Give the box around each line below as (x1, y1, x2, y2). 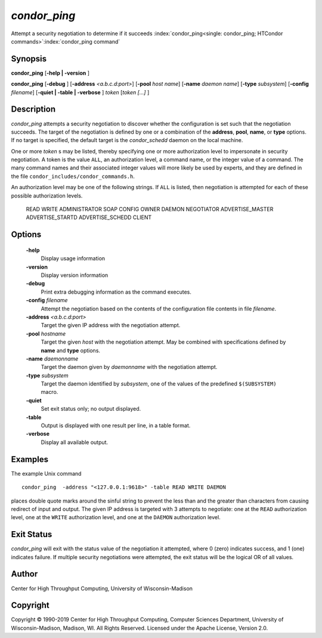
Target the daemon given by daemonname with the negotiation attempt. (41, 363, 218, 371)
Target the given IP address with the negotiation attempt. (41, 322, 181, 329)
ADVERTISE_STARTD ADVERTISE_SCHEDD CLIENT (26, 214, 152, 221)
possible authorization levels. (11, 192, 83, 199)
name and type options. (41, 347, 101, 354)
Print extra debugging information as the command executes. (41, 288, 192, 295)
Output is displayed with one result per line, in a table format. (41, 422, 191, 429)
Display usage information (41, 255, 106, 262)
